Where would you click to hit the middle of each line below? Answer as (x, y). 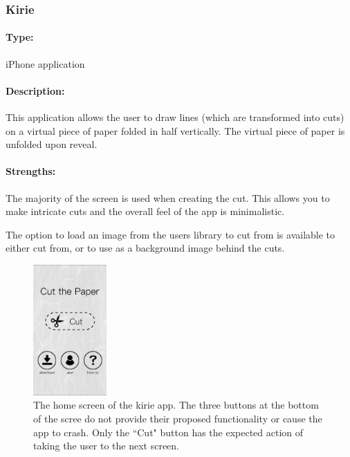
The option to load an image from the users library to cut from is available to (171, 234)
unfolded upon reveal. (52, 144)
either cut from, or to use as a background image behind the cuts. (145, 248)
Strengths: (31, 171)
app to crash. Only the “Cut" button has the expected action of (168, 432)
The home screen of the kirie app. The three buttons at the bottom (176, 405)
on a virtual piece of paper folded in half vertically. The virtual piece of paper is (175, 130)
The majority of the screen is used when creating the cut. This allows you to (168, 197)
